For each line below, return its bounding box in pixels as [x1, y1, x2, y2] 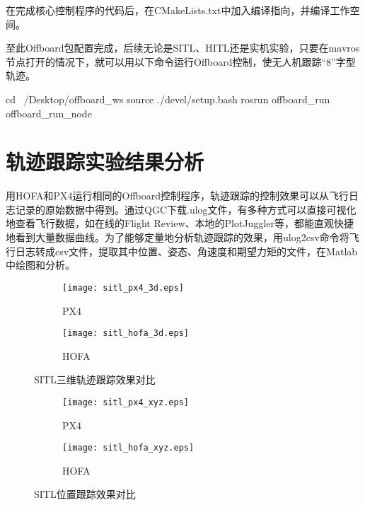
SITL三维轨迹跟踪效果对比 [34, 372, 156, 387]
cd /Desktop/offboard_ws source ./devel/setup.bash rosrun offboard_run [6, 91, 330, 106]
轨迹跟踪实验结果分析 [6, 147, 204, 176]
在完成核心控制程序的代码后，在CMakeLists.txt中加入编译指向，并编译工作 [6, 3, 350, 17]
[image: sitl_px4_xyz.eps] [62, 397, 189, 407]
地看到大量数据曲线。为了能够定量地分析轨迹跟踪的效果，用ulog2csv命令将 [6, 230, 349, 245]
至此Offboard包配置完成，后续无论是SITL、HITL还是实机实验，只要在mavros [6, 40, 360, 55]
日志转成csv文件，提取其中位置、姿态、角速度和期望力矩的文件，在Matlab [15, 243, 358, 258]
